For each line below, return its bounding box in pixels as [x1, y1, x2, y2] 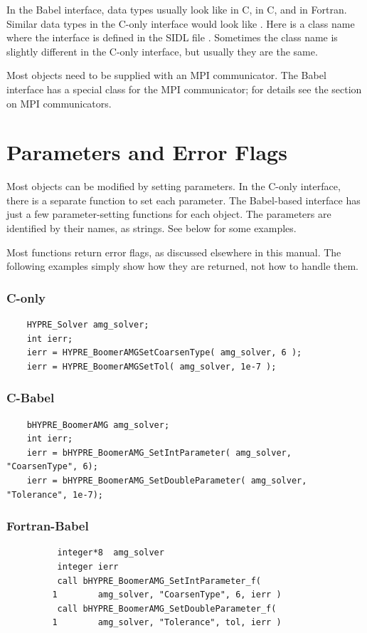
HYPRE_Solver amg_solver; [26, 320, 149, 330]
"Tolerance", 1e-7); [6, 489, 104, 500]
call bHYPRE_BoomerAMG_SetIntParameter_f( [57, 575, 261, 586]
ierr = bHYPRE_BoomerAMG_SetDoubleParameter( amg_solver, [26, 476, 307, 486]
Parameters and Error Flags [6, 137, 287, 167]
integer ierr [57, 562, 119, 572]
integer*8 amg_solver [57, 548, 164, 558]
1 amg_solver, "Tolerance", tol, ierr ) [52, 617, 282, 628]
